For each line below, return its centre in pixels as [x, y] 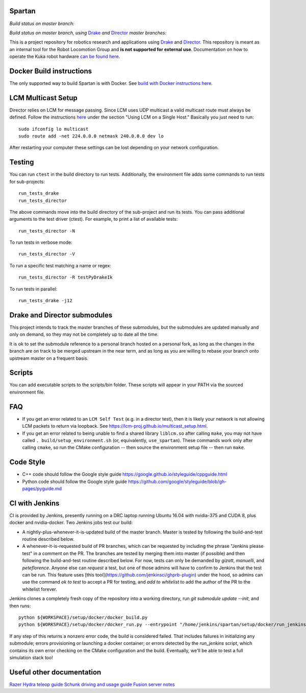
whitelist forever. [40, 589]
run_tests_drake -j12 [45, 301]
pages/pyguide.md [42, 489]
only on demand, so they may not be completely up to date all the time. [84, 334]
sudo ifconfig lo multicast [54, 129]
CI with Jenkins [34, 503]
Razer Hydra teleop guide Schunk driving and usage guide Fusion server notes [92, 684]
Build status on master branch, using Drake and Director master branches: [88, 33]
